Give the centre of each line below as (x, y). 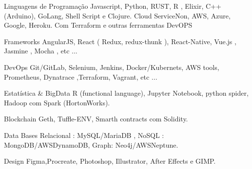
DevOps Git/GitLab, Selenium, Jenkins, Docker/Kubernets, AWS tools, (112, 67)
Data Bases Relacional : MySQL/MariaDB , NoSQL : (84, 135)
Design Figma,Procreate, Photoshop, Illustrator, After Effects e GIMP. (110, 161)
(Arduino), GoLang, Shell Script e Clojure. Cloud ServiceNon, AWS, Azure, (117, 15)
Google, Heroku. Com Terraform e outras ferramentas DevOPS (98, 25)
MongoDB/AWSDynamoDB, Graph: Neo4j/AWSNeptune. (91, 144)
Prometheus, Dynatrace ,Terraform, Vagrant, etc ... (81, 76)
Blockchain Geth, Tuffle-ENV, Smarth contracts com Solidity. (96, 119)
